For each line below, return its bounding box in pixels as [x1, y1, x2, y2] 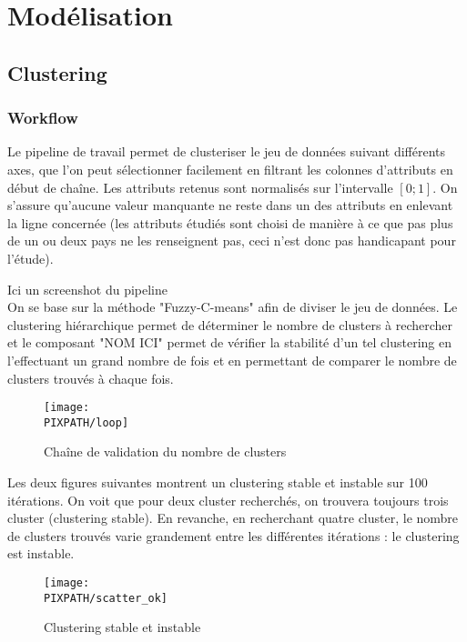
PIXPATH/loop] [44, 416, 129, 429]
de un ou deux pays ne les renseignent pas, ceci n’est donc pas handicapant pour [7, 231, 456, 250]
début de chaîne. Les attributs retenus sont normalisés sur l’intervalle [7, 177, 393, 196]
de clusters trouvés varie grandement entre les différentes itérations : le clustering [7, 526, 460, 545]
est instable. [7, 544, 75, 563]
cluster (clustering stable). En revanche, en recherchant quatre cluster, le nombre [7, 508, 459, 527]
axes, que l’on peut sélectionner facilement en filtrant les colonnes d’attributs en [7, 159, 453, 178]
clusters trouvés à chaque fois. [7, 368, 174, 387]
